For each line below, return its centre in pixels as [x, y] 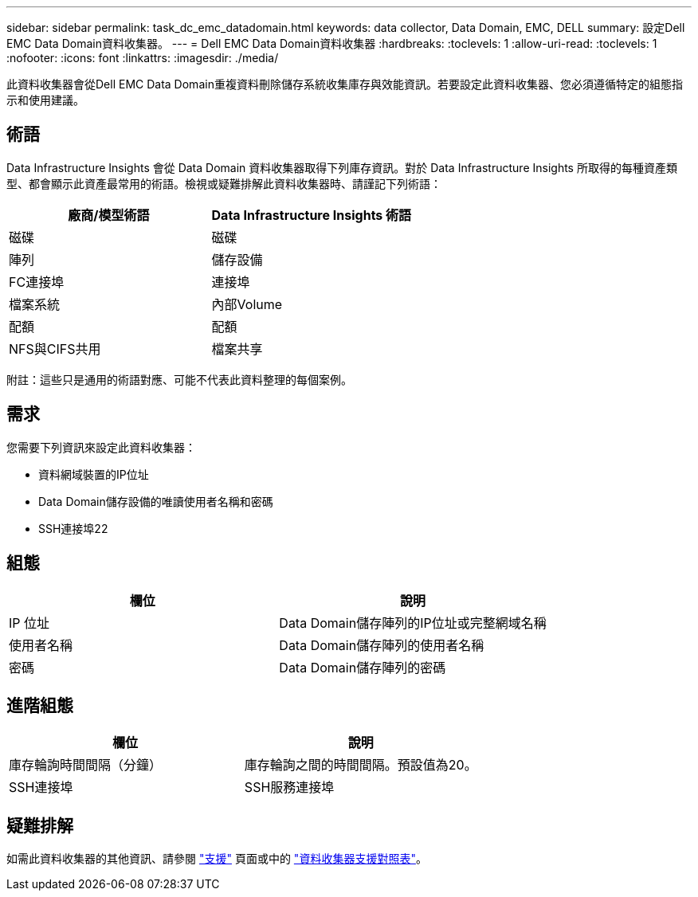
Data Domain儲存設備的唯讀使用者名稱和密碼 [156, 501]
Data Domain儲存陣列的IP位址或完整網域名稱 [413, 623]
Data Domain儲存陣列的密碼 [363, 667]
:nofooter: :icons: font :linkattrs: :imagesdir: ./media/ [143, 58]
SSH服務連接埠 [289, 787]
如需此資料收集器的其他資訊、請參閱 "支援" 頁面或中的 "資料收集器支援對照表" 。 [217, 859]
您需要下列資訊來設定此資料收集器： [101, 447]
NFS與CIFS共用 [55, 349]
